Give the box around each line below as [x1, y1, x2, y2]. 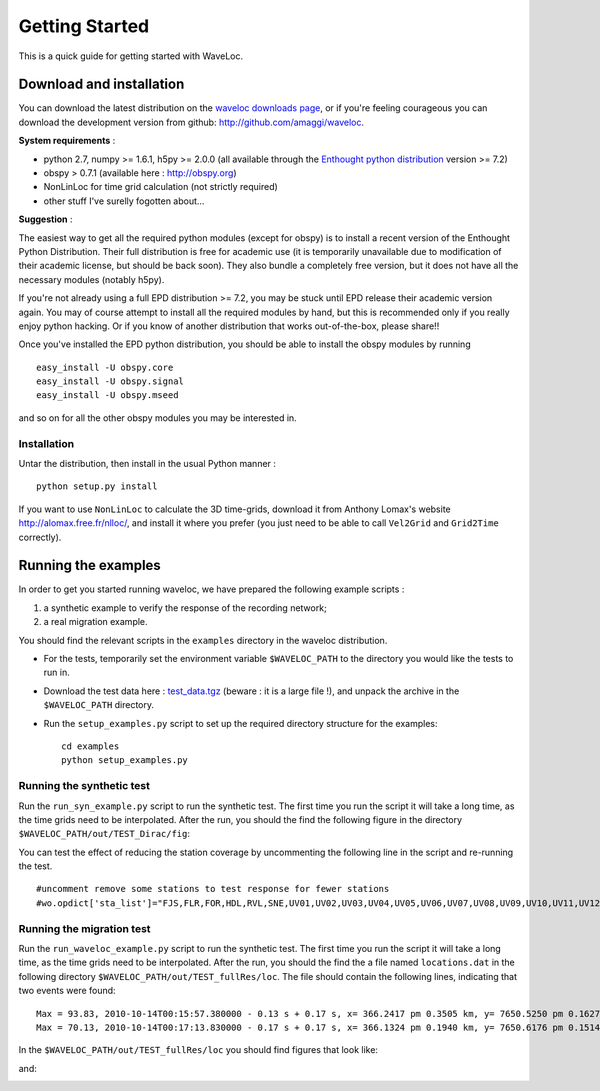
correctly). [18, 531, 62, 543]
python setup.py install [36, 481, 158, 492]
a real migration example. [43, 616, 149, 628]
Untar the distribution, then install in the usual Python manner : [18, 458, 277, 470]
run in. [43, 666, 70, 679]
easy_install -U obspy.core [36, 361, 174, 373]
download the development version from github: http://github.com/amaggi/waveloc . [18, 116, 365, 128]
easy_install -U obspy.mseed [36, 390, 179, 401]
